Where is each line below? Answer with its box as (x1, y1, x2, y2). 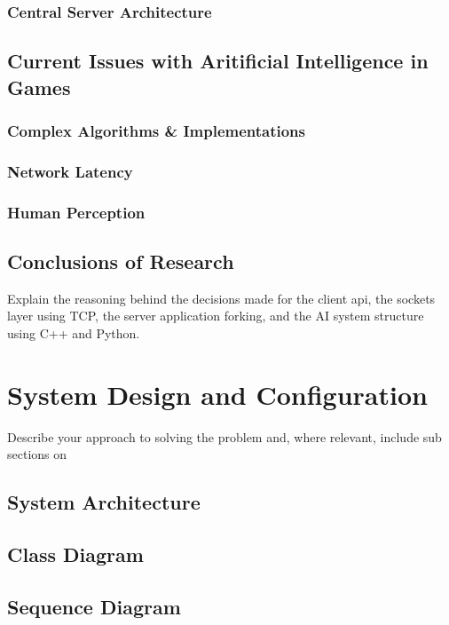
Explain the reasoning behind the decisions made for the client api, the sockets (7, 289, 436, 307)
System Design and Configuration (7, 376, 428, 412)
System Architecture (7, 488, 201, 516)
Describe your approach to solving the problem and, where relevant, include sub (7, 427, 442, 446)
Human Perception (7, 201, 146, 223)
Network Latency (7, 160, 133, 182)
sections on (7, 445, 67, 463)
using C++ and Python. (7, 323, 140, 342)
